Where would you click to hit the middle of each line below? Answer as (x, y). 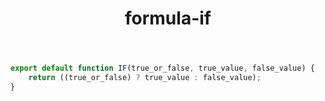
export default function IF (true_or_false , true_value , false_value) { (162, 68)
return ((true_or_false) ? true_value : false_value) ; (145, 78)
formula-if (168, 18)
